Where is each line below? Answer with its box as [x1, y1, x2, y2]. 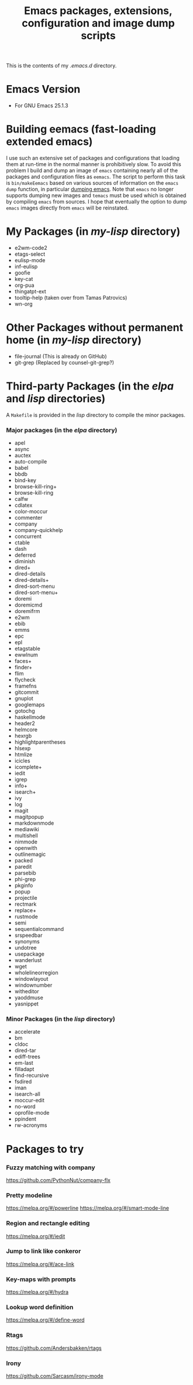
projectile [14, 895, 37, 902]
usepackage [14, 950, 45, 957]
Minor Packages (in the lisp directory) [6, 1015, 115, 1023]
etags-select [14, 250, 46, 258]
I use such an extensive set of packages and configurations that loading [6, 154, 180, 162]
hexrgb [14, 732, 32, 740]
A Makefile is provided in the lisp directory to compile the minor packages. [6, 411, 185, 418]
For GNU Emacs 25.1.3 [14, 102, 68, 109]
